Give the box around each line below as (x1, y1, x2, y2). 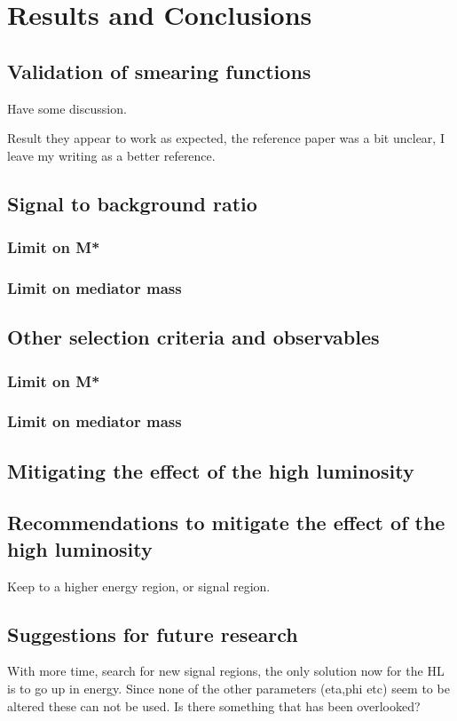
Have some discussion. (7, 99, 127, 117)
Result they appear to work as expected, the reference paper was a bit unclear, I (7, 129, 445, 147)
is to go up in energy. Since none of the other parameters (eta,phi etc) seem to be (7, 679, 450, 698)
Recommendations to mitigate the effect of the (7, 509, 445, 536)
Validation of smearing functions (7, 57, 311, 84)
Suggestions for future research (7, 620, 298, 647)
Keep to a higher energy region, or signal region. (7, 576, 271, 595)
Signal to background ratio (7, 189, 257, 217)
